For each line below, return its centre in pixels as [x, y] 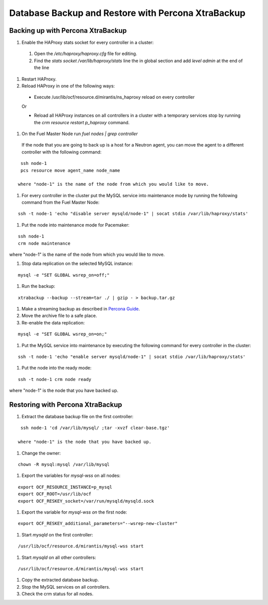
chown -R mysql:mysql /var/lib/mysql [64, 464]
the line [42, 68]
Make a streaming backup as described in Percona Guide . [81, 309]
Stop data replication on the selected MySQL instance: [77, 264]
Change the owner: [41, 453]
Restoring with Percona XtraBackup [66, 405]
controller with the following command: [62, 152]
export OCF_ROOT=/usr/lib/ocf [55, 494]
